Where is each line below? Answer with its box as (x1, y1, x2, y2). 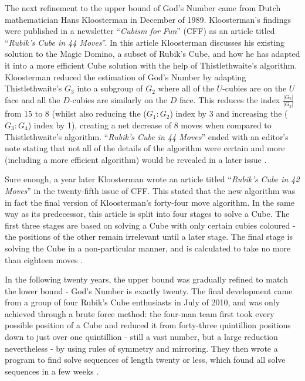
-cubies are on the (222, 82, 287, 94)
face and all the (5, 94, 60, 106)
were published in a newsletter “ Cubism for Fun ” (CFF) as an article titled (5, 25, 275, 37)
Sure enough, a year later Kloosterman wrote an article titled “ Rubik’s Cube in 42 (5, 173, 300, 185)
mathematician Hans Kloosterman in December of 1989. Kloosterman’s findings (5, 13, 291, 25)
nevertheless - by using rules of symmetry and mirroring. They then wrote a (5, 342, 278, 354)
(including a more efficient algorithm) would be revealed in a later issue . (5, 153, 267, 165)
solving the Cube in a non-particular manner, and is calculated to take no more (5, 241, 291, 254)
